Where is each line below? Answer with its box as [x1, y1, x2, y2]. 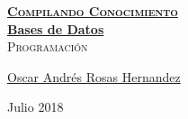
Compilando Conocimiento [7, 2, 178, 20]
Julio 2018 [7, 97, 64, 116]
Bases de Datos [7, 19, 104, 38]
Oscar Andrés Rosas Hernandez [7, 67, 181, 86]
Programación [7, 37, 88, 56]
